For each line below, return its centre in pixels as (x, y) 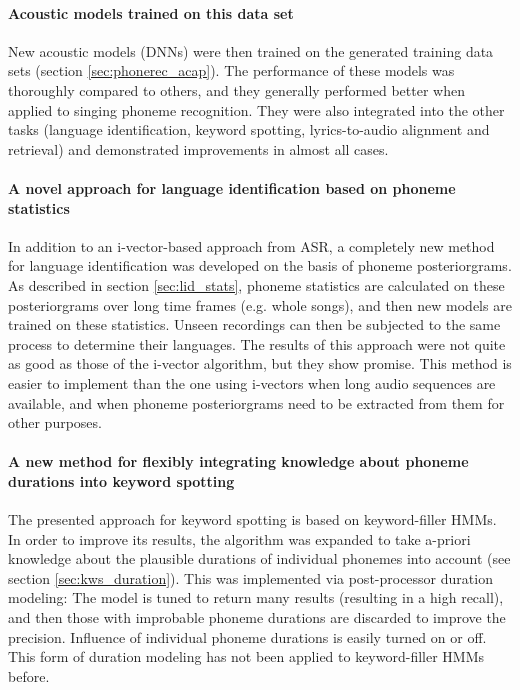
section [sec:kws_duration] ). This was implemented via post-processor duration (250, 577)
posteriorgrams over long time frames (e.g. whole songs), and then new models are (260, 304)
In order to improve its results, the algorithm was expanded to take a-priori (239, 538)
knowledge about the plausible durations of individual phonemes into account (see (259, 558)
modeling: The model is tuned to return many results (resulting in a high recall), (256, 597)
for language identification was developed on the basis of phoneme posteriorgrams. (260, 265)
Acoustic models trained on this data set (151, 12)
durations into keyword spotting (121, 480)
